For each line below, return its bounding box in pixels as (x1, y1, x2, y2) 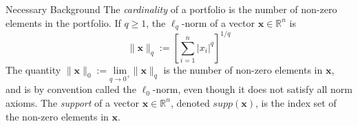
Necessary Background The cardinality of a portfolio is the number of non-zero (6, 2, 337, 16)
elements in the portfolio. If (6, 15, 121, 30)
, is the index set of (255, 95, 337, 109)
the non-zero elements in (6, 109, 109, 123)
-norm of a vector (181, 15, 255, 30)
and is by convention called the (6, 82, 136, 96)
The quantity (6, 62, 61, 76)
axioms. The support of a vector (6, 95, 139, 109)
